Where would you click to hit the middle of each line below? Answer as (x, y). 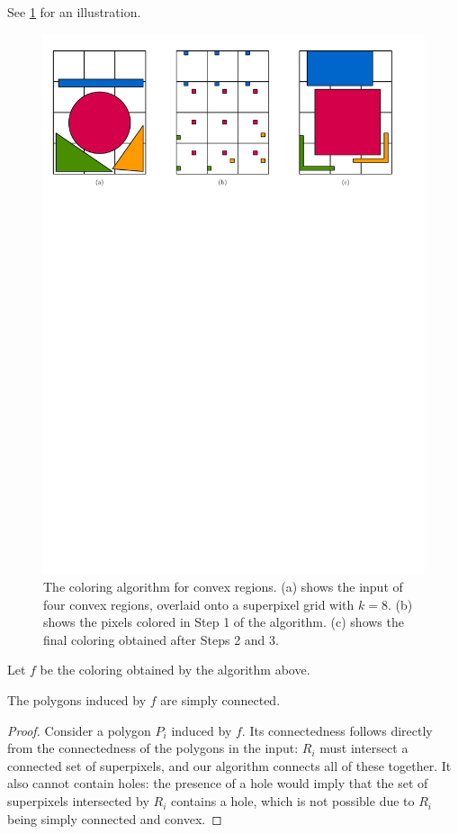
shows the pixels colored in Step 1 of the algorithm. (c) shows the (224, 622)
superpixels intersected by (78, 801)
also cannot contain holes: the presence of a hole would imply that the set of (218, 783)
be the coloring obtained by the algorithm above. (175, 670)
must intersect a (364, 748)
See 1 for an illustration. (74, 12)
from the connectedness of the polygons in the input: (153, 748)
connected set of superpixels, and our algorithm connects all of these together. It (229, 765)
